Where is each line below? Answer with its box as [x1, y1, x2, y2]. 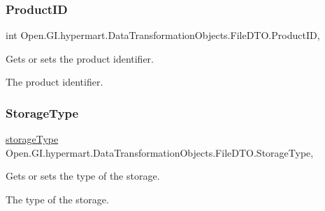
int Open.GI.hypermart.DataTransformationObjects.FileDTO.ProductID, [6, 28, 320, 42]
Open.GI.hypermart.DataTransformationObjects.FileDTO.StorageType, [6, 145, 314, 159]
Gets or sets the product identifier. [6, 51, 154, 65]
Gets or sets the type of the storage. [6, 169, 160, 183]
